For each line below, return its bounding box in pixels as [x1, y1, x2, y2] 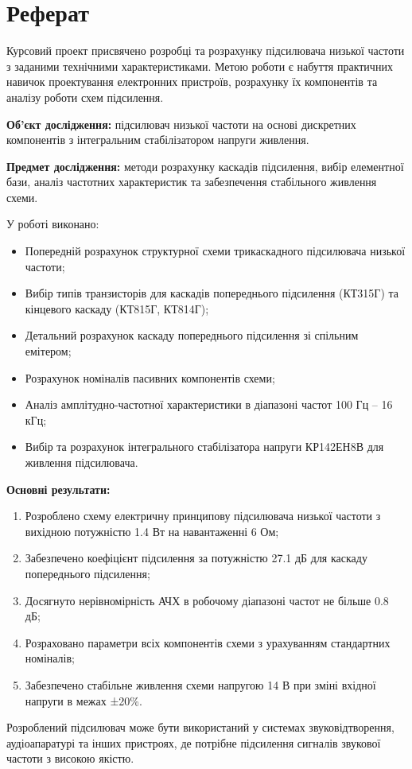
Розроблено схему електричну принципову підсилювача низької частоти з [25, 507, 381, 524]
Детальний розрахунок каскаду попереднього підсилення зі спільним [25, 327, 359, 344]
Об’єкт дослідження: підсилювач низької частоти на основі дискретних [6, 115, 356, 132]
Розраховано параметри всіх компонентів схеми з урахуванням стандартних [25, 634, 391, 651]
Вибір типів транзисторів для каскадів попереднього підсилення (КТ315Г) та [25, 285, 399, 301]
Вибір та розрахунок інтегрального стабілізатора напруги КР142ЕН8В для [25, 438, 384, 455]
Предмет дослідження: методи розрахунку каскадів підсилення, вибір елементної [6, 157, 404, 174]
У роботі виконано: [6, 216, 99, 232]
